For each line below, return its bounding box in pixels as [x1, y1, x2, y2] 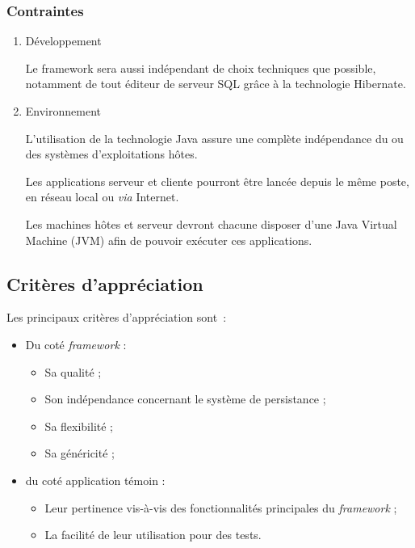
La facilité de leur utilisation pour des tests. [44, 526, 262, 543]
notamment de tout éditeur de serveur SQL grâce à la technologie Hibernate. [25, 75, 406, 92]
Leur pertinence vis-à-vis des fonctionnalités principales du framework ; [44, 499, 397, 516]
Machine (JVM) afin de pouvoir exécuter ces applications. [25, 231, 312, 248]
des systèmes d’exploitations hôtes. [25, 145, 198, 162]
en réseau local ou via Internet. [25, 188, 179, 205]
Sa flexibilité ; [44, 417, 113, 434]
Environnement [25, 103, 101, 119]
